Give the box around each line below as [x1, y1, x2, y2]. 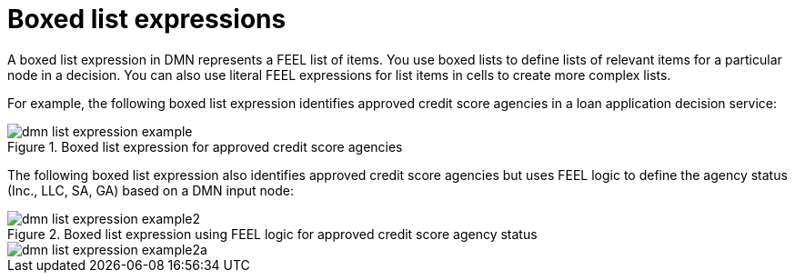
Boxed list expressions [7, 4, 287, 35]
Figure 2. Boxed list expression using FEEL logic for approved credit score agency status [7, 225, 538, 242]
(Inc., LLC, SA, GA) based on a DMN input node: [7, 182, 294, 198]
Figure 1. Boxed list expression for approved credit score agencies [7, 138, 403, 155]
